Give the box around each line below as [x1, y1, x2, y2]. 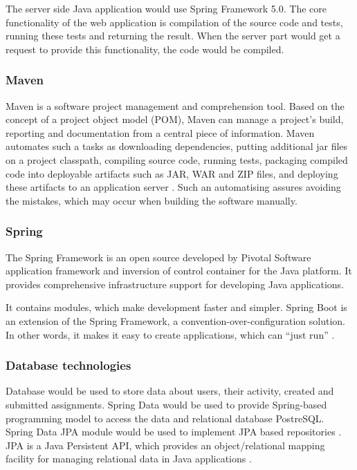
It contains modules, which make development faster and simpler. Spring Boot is [6, 300, 347, 314]
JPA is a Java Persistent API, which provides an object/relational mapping [6, 438, 325, 452]
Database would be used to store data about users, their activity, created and [6, 384, 334, 398]
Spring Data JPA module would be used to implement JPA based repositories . [6, 424, 342, 439]
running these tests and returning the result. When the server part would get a [6, 28, 340, 43]
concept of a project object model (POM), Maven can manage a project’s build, [6, 112, 344, 126]
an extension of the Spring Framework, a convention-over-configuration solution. [6, 313, 345, 328]
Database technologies [6, 357, 131, 374]
